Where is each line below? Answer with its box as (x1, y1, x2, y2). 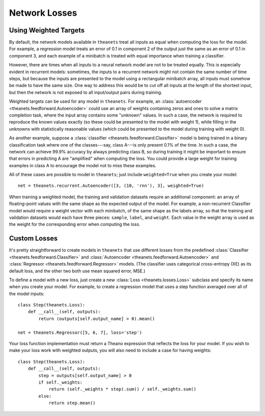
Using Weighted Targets (9, 26, 85, 34)
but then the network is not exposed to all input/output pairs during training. (9, 89, 162, 95)
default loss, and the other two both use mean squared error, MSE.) (9, 268, 146, 274)
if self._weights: (38, 379, 83, 385)
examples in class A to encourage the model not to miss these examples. (9, 162, 157, 168)
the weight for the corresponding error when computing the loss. (9, 221, 141, 227)
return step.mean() (49, 400, 96, 406)
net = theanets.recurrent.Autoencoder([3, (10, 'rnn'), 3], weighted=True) (18, 183, 204, 189)
